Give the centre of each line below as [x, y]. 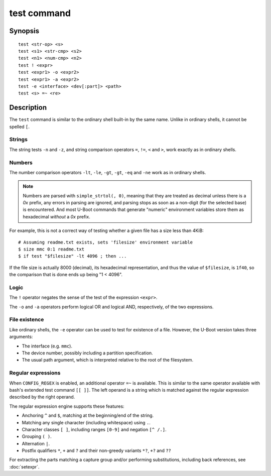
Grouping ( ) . [37, 436]
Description [28, 108]
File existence [27, 320]
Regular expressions [35, 373]
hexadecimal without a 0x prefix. [56, 216]
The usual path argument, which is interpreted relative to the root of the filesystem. [107, 360]
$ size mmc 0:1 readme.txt [51, 249]
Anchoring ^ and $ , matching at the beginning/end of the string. [88, 415]
